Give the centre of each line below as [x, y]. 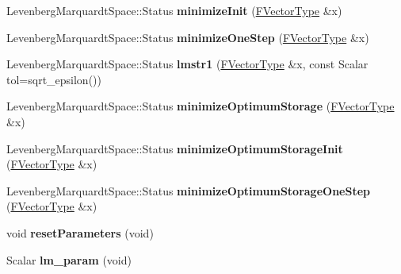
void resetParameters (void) [80, 232]
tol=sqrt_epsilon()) [54, 79]
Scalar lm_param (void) [69, 259]
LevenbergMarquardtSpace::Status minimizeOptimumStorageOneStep [188, 190]
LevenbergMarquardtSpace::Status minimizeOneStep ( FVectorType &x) [188, 37]
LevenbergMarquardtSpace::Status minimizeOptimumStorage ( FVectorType [200, 106]
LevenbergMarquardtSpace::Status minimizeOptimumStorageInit [175, 148]
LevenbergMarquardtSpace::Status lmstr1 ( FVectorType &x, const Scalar [187, 64]
